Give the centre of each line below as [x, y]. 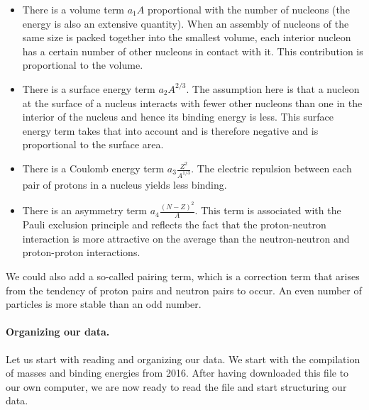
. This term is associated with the [268, 210]
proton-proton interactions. [81, 252]
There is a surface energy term [89, 88]
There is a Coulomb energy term [93, 168]
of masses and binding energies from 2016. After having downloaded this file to [177, 373]
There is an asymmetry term [85, 210]
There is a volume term [73, 9]
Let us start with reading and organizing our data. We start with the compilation [183, 359]
